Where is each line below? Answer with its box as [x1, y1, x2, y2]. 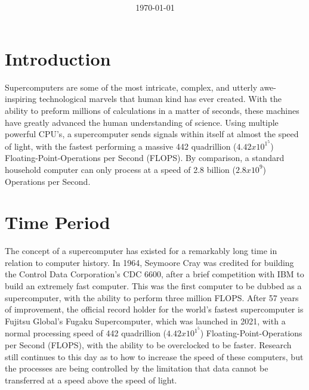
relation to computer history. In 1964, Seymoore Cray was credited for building [5, 256, 294, 268]
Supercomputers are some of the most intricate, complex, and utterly [5, 81, 258, 93]
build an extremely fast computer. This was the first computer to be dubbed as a [5, 280, 302, 292]
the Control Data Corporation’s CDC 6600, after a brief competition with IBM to [5, 268, 304, 280]
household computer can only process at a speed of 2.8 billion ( [5, 163, 236, 175]
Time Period [5, 210, 110, 234]
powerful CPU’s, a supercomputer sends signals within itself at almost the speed [5, 128, 299, 140]
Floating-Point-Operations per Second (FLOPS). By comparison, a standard [5, 151, 285, 164]
